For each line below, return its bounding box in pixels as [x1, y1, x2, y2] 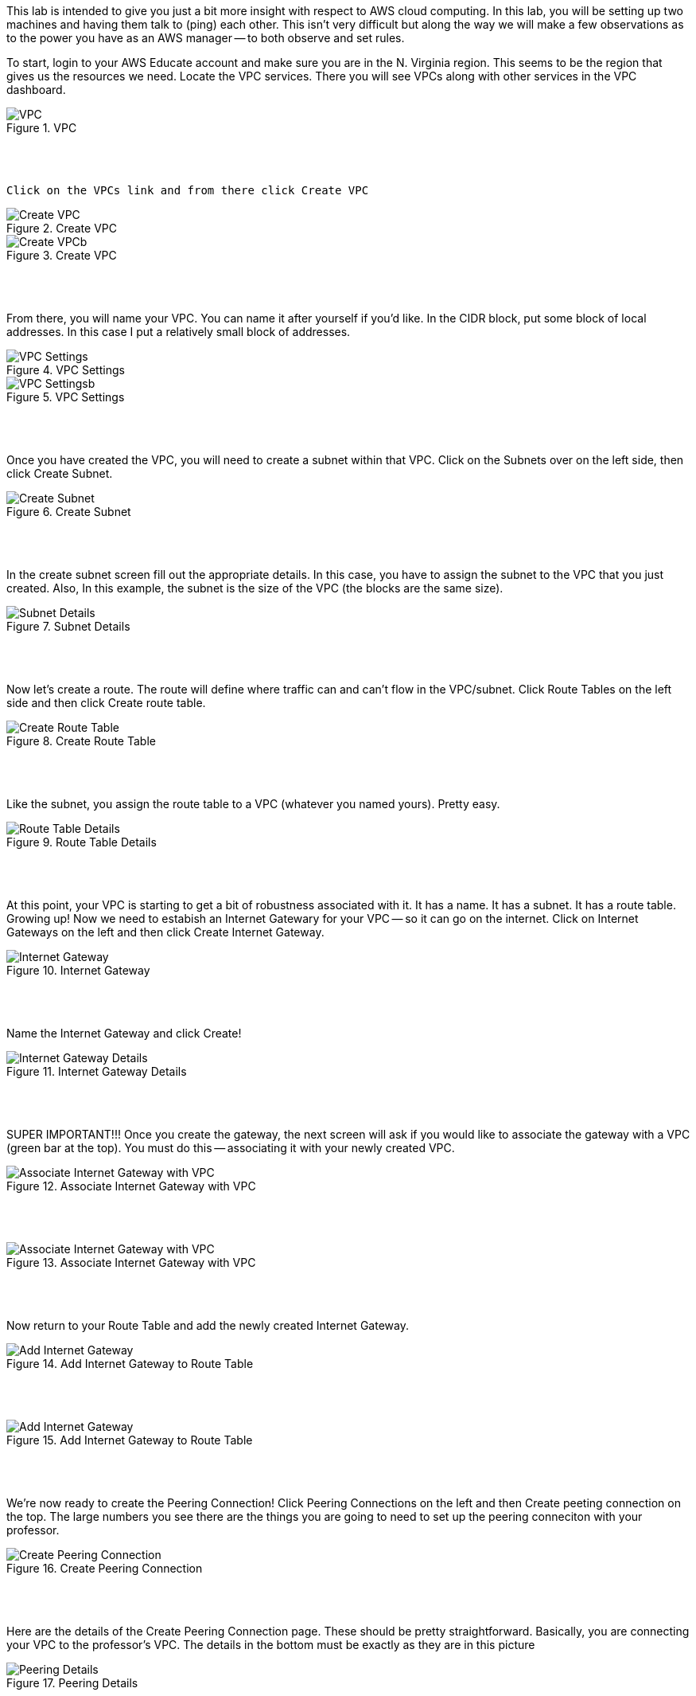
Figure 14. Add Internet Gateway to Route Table [6, 1357, 254, 1370]
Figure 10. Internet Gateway [6, 963, 150, 977]
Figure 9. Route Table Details [6, 835, 157, 849]
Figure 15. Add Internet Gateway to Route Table [6, 1433, 253, 1447]
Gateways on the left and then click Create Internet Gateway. [6, 925, 325, 939]
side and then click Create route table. [6, 696, 206, 709]
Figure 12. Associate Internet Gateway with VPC [6, 1179, 256, 1193]
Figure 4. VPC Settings [6, 363, 125, 377]
